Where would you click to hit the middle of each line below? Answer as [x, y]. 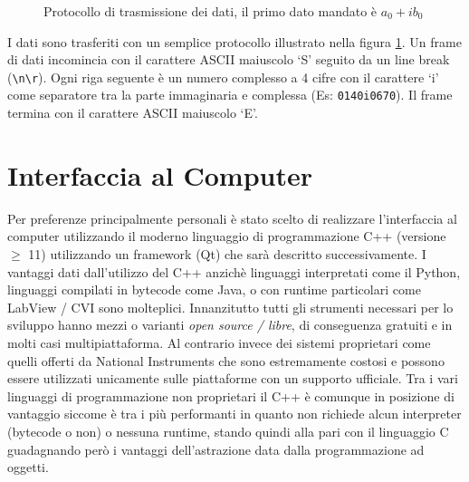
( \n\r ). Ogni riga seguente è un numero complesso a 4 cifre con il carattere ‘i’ [223, 77]
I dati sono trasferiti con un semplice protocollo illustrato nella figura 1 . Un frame [234, 41]
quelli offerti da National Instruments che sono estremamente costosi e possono [226, 360]
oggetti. [28, 467]
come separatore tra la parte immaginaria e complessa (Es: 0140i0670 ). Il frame [230, 95]
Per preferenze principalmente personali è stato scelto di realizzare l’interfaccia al [232, 218]
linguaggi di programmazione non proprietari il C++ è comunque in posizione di [231, 395]
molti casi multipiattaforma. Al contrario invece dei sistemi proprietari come [219, 342]
